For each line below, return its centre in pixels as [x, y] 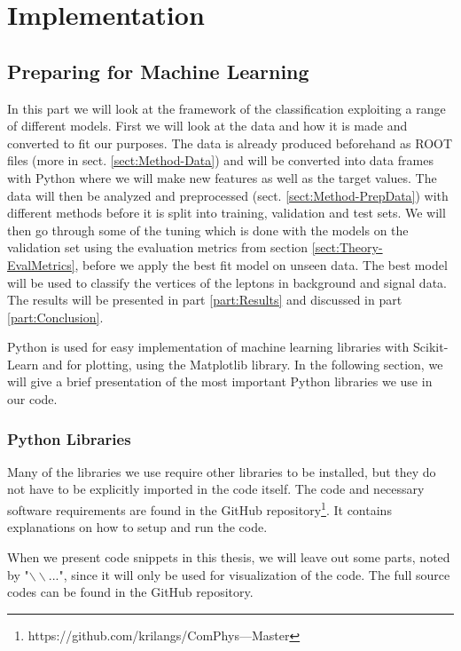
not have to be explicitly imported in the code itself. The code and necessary [216, 489]
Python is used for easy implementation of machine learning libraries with [208, 347]
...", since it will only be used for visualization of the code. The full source [249, 574]
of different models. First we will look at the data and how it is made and [207, 126]
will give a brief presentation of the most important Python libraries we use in [220, 381]
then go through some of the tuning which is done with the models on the [208, 230]
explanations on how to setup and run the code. [137, 527]
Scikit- [431, 347]
